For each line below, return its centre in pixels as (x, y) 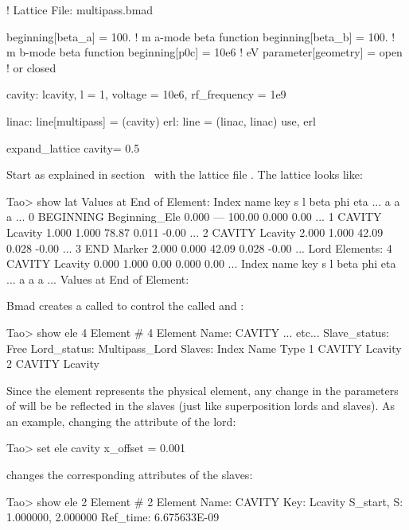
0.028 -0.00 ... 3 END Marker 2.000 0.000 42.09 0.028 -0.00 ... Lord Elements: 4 (199, 248)
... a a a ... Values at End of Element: (98, 279)
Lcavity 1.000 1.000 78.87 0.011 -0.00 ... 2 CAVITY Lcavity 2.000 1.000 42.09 (195, 232)
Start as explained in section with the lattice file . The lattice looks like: (185, 174)
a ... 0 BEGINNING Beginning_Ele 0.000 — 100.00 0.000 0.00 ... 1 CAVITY (194, 217)
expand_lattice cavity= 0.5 (73, 147)
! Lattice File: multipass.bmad (80, 10)
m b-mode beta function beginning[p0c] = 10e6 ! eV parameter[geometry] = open (204, 52)
